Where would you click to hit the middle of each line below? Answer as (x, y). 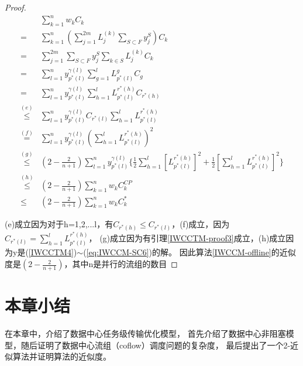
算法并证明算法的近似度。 (62, 356)
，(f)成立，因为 (201, 223)
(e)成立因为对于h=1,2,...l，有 (59, 223)
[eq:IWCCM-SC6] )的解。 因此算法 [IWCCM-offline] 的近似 (191, 252)
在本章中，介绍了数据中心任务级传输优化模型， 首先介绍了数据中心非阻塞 (145, 333)
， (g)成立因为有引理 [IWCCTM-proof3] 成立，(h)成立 (187, 238)
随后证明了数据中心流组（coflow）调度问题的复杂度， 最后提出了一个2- (156, 345)
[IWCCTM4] (51, 252)
